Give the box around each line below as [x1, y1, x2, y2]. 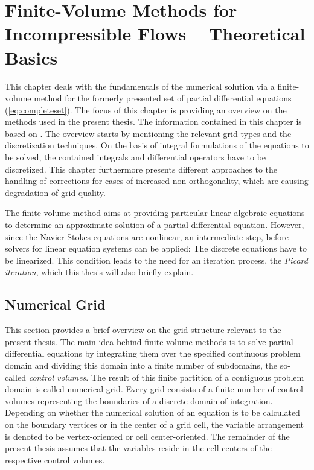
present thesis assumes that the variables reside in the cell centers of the [5, 442, 272, 454]
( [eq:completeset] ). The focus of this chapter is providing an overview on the [5, 103, 287, 116]
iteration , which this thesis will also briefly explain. [5, 265, 194, 278]
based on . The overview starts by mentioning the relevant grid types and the [5, 127, 292, 139]
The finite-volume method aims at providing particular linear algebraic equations [5, 206, 305, 219]
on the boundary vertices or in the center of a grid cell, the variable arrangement [5, 418, 304, 430]
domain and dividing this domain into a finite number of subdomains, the [5, 358, 278, 371]
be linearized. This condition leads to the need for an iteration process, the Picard [5, 253, 308, 266]
